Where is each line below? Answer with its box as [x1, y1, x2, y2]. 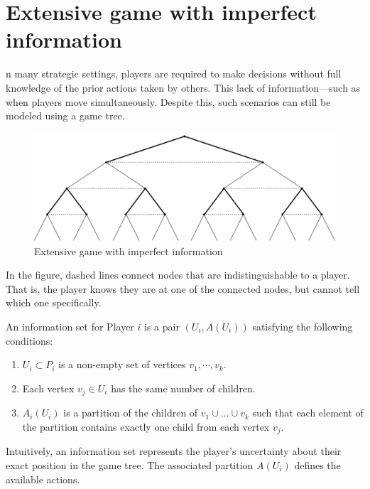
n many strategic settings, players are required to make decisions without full [6, 66, 342, 81]
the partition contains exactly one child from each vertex [22, 419, 270, 434]
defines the [294, 457, 341, 472]
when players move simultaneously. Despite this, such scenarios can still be [6, 94, 331, 109]
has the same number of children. [111, 380, 256, 395]
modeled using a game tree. [6, 108, 125, 123]
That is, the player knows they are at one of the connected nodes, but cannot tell [6, 281, 360, 296]
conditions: [6, 333, 53, 348]
